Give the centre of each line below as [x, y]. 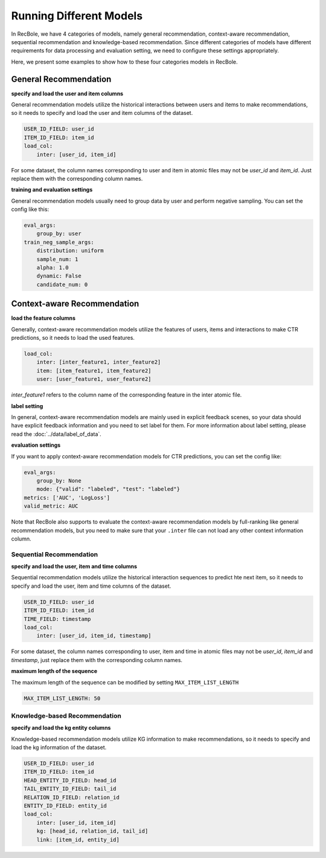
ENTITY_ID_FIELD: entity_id [65, 805]
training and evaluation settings [52, 190]
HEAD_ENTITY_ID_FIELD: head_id [70, 780]
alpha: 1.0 [53, 268]
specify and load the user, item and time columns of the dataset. [91, 586]
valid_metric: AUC [51, 506]
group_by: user [59, 234]
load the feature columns [43, 318]
